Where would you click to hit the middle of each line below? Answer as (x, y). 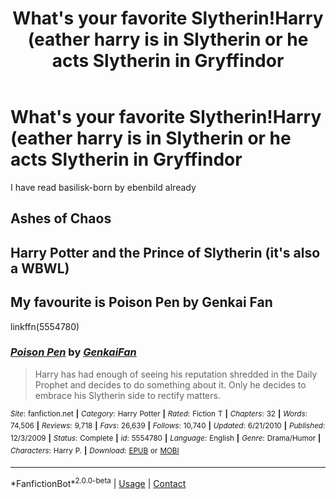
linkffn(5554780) (45, 326)
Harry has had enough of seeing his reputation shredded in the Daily (176, 374)
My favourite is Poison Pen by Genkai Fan (141, 302)
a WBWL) (40, 268)
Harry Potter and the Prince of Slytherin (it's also (165, 252)
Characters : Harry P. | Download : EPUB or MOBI (95, 450)
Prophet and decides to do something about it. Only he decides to (170, 384)
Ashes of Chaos (61, 218)
